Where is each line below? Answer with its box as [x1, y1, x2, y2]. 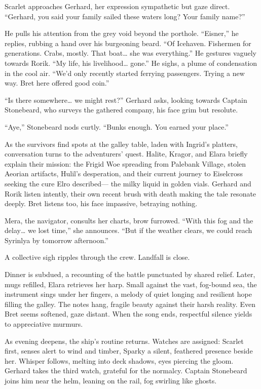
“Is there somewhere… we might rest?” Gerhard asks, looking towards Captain [5, 94, 247, 105]
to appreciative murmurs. [5, 319, 83, 329]
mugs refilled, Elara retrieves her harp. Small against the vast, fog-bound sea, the [5, 279, 257, 289]
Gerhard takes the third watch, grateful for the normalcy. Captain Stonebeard [5, 365, 247, 376]
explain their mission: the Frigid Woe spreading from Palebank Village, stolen [5, 158, 246, 169]
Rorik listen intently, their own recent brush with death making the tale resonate [5, 188, 256, 199]
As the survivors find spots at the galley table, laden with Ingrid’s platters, [5, 138, 238, 149]
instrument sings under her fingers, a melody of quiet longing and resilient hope [5, 289, 252, 299]
